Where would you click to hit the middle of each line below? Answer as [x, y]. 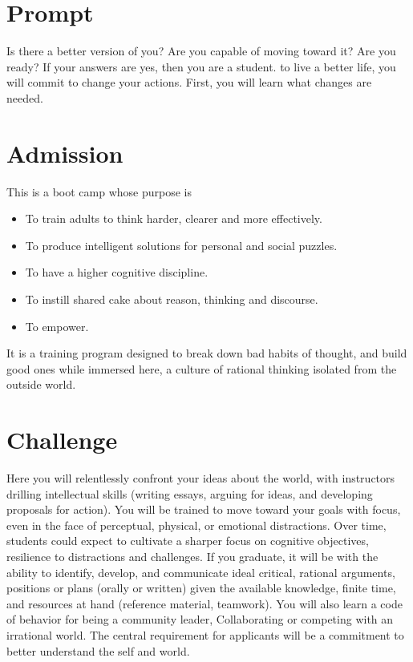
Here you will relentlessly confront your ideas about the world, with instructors [201, 478]
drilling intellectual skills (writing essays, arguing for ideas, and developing [190, 493]
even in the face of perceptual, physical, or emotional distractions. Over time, [196, 525]
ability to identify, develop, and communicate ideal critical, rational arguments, [201, 572]
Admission [65, 153]
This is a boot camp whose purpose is [99, 191]
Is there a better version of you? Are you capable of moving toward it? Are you [201, 51]
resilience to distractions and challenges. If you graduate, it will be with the [192, 557]
